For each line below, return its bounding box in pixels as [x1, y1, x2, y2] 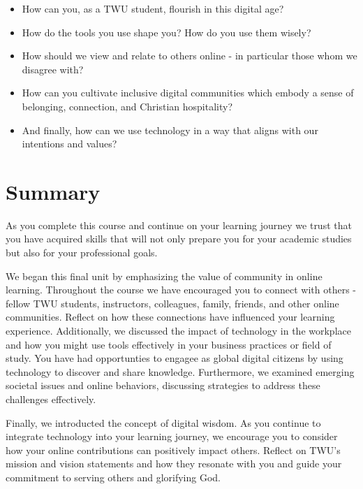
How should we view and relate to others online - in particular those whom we [22, 48, 357, 63]
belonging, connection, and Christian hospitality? [22, 98, 233, 113]
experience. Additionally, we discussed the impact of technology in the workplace [6, 323, 351, 338]
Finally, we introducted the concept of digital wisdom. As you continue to [6, 415, 321, 430]
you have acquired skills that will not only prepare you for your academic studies [6, 231, 352, 246]
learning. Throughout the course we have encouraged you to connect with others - [6, 282, 356, 297]
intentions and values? [22, 136, 117, 151]
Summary [6, 177, 101, 205]
